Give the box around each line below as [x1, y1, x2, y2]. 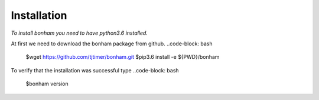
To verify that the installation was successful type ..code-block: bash [11, 66, 180, 74]
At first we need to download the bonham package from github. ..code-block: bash [11, 40, 213, 47]
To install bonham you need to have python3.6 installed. [11, 29, 148, 36]
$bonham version [25, 80, 69, 88]
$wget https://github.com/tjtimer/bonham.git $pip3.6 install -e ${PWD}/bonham [25, 54, 220, 61]
